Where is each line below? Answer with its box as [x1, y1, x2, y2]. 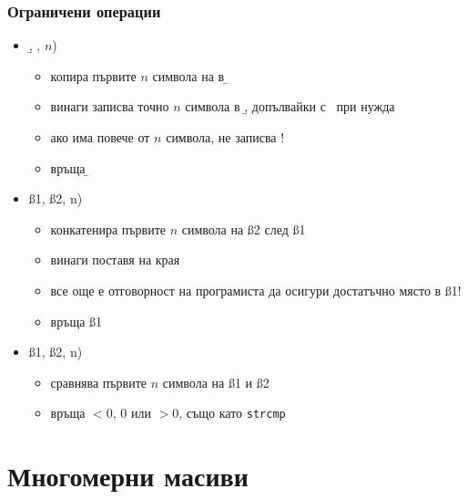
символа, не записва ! [166, 128, 285, 146]
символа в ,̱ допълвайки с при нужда [185, 97, 395, 116]
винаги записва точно [50, 97, 169, 116]
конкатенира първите [50, 219, 166, 238]
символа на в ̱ [152, 66, 229, 85]
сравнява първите [50, 372, 148, 391]
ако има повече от [50, 128, 150, 146]
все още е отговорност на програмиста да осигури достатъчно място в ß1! [50, 280, 462, 299]
